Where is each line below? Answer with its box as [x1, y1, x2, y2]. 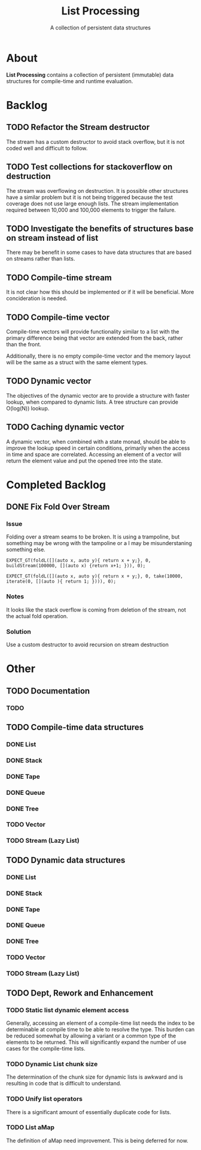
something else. [6, 546, 46, 553]
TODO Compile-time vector [6, 312, 110, 322]
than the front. [6, 340, 42, 348]
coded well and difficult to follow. [6, 144, 88, 152]
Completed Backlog [6, 478, 106, 492]
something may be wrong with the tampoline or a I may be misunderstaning [6, 540, 193, 547]
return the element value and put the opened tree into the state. [6, 457, 163, 464]
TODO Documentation [6, 686, 90, 696]
